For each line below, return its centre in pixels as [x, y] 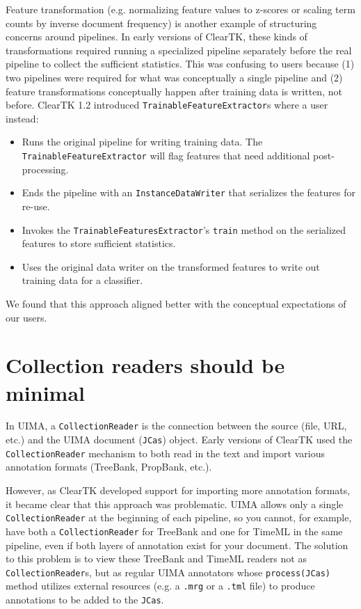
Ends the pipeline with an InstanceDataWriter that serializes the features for [188, 192]
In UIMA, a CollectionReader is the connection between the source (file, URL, [176, 426]
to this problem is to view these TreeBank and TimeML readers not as [156, 559]
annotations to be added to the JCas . [85, 599]
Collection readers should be [145, 365]
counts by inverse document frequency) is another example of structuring [161, 23]
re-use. [36, 206]
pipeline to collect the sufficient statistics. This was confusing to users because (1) [180, 64]
